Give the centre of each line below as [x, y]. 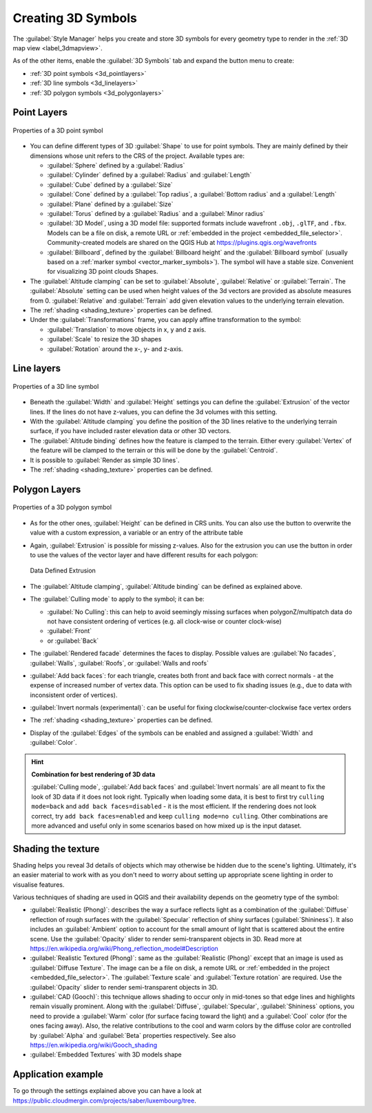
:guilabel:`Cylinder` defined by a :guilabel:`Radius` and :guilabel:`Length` [149, 175]
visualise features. [39, 884]
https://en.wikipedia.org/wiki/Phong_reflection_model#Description [124, 949]
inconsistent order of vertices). [74, 695]
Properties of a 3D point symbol [58, 130]
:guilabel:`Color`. [53, 743]
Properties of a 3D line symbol [56, 386]
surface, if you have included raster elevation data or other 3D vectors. [131, 431]
